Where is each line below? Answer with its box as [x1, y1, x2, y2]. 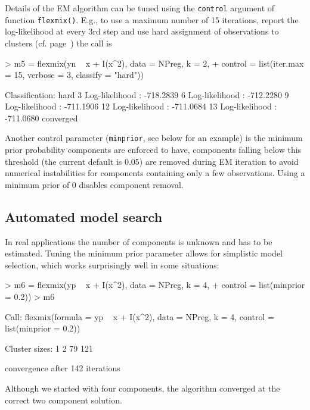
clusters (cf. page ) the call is [5, 36, 112, 49]
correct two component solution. [5, 393, 122, 406]
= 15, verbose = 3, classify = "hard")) [5, 68, 144, 81]
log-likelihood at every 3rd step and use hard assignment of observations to [5, 25, 279, 37]
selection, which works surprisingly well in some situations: [5, 258, 219, 271]
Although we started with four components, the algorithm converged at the [5, 382, 280, 395]
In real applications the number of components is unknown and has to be [5, 235, 272, 248]
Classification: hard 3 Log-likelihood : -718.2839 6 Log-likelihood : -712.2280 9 [5, 88, 289, 101]
